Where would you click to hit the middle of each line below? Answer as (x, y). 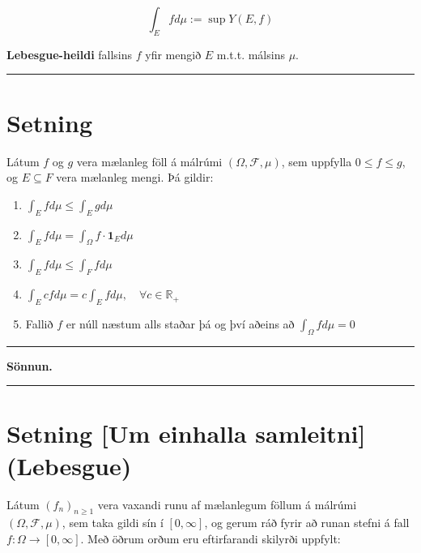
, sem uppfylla (317, 161)
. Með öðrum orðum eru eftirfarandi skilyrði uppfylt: (210, 538)
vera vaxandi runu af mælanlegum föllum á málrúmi (227, 504)
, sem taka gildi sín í (113, 523)
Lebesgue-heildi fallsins (70, 54)
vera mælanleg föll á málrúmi (149, 161)
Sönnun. (30, 365)
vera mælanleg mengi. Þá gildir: (135, 177)
